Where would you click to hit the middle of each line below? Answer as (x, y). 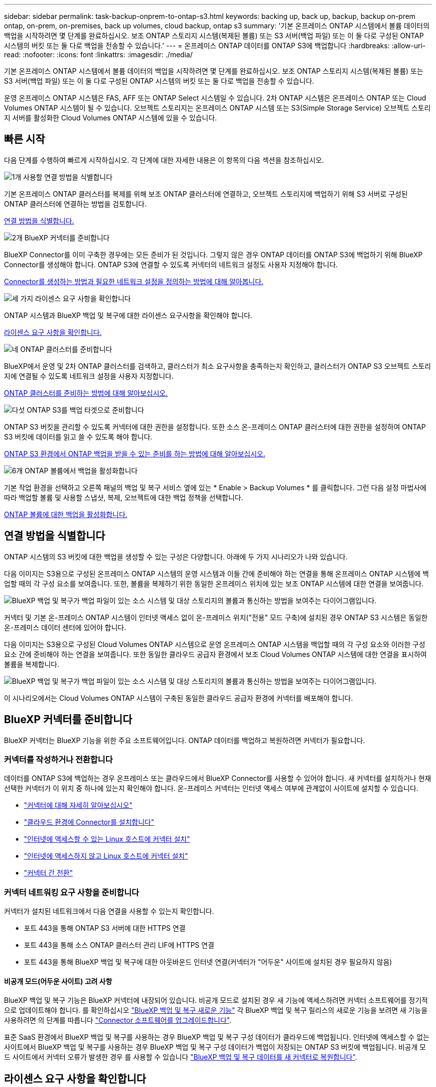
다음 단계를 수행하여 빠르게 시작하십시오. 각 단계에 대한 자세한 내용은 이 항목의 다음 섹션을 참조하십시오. (164, 160)
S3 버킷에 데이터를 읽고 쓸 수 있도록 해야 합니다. (78, 436)
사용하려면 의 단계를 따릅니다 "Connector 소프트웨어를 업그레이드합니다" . (118, 1020)
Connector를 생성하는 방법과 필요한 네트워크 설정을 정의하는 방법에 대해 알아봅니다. (134, 281)
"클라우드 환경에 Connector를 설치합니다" (89, 822)
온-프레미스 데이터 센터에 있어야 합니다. (65, 627)
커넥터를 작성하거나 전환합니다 (58, 759)
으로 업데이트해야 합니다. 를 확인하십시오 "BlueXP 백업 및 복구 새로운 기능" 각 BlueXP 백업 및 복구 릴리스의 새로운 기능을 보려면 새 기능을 (216, 1010)
